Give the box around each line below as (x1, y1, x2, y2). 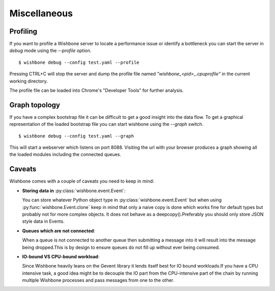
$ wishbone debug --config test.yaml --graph (18, 133, 134, 139)
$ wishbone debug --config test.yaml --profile (18, 59, 140, 65)
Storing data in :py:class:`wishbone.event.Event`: (22, 188, 126, 194)
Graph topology (9, 100, 61, 109)
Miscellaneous (9, 8, 73, 19)
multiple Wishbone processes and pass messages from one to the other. (22, 277, 175, 283)
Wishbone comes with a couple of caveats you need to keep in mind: (9, 178, 154, 184)
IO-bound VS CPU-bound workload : (22, 253, 100, 259)
